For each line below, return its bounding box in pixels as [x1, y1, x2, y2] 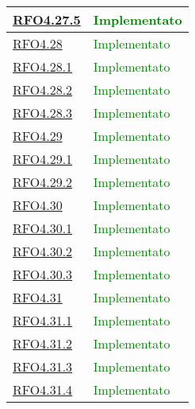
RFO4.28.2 [13, 80, 73, 99]
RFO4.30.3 [13, 265, 73, 283]
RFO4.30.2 [13, 242, 73, 260]
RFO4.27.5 [13, 10, 81, 29]
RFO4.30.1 [13, 219, 73, 237]
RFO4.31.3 [13, 357, 73, 376]
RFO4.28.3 [13, 103, 73, 122]
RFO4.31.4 [13, 380, 73, 399]
